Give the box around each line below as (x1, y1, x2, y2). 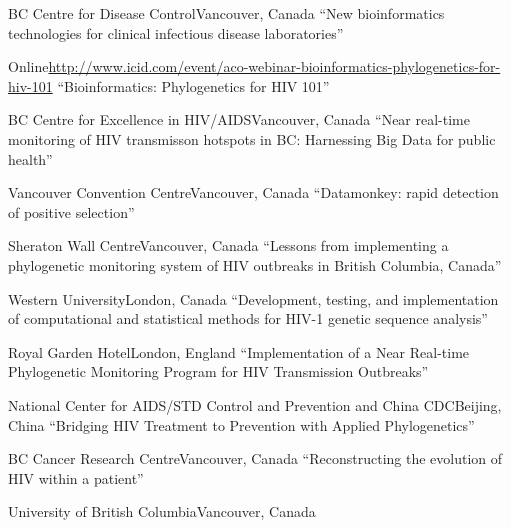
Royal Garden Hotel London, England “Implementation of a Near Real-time (8, 341, 470, 362)
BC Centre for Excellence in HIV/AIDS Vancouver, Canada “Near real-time (8, 109, 470, 130)
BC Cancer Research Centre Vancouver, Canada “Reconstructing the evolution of (8, 448, 503, 469)
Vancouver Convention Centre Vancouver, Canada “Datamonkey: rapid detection (8, 182, 499, 203)
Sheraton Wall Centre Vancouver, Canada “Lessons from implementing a (8, 235, 449, 256)
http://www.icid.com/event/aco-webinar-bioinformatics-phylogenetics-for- (48, 56, 501, 77)
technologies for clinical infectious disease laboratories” (8, 22, 344, 43)
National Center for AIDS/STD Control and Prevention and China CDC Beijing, (8, 394, 502, 415)
